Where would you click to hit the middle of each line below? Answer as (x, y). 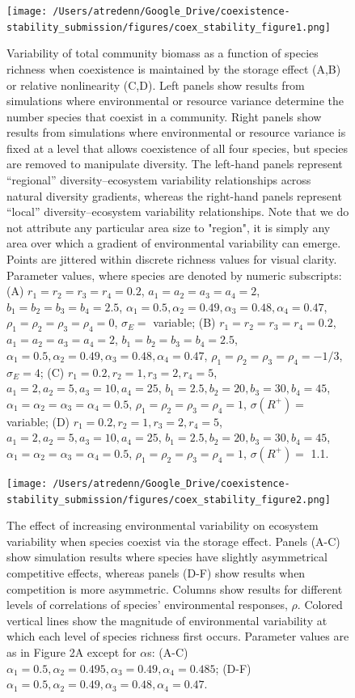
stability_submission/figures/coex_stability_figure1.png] (169, 27)
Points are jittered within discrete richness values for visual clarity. (172, 259)
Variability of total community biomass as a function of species (163, 53)
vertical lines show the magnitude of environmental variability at (167, 620)
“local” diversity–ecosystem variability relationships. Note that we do (178, 212)
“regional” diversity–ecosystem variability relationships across (159, 180)
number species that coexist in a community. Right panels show (164, 116)
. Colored (320, 605)
